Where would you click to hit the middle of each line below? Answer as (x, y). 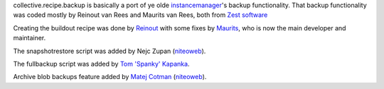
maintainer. (30, 38)
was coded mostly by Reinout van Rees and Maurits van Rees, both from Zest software (140, 15)
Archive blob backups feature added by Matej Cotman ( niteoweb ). (110, 77)
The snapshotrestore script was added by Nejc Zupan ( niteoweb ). (110, 51)
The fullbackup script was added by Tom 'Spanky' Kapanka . (101, 64)
